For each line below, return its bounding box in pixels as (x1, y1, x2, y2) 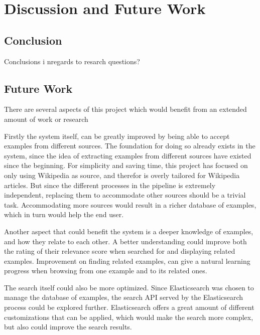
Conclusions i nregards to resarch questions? (4, 56, 140, 66)
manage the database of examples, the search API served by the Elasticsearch (4, 292, 243, 302)
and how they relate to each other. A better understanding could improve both (4, 236, 247, 246)
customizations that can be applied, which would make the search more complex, (4, 311, 253, 322)
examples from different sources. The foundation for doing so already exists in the (4, 140, 255, 151)
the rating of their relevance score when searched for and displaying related (4, 246, 235, 256)
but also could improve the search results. (4, 321, 132, 332)
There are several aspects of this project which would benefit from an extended (4, 104, 247, 114)
